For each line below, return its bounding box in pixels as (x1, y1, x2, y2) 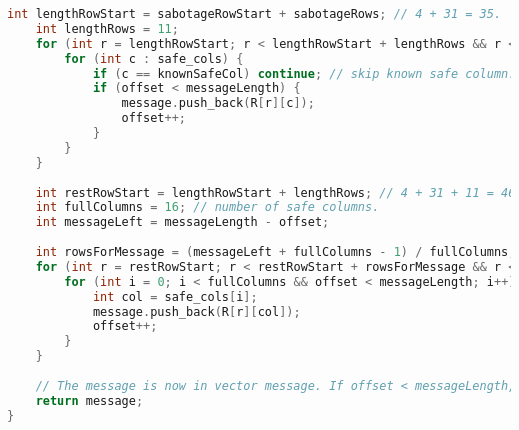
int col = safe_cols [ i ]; (92, 289, 258, 304)
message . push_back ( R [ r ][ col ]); (92, 304, 301, 319)
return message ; (35, 393, 144, 408)
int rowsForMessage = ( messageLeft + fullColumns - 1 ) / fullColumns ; (35, 245, 516, 259)
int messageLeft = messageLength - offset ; (35, 215, 330, 230)
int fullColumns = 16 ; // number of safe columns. (35, 200, 380, 215)
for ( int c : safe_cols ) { (64, 51, 244, 66)
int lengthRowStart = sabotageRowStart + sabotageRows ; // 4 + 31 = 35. (7, 7, 502, 21)
